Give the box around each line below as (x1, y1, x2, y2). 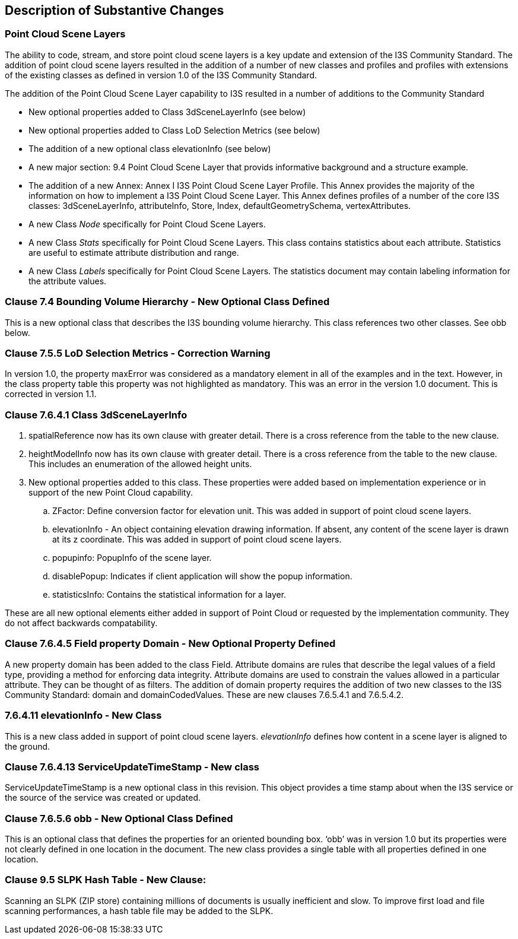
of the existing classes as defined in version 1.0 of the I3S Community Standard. (5, 69, 317, 80)
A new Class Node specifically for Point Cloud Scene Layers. (28, 218, 266, 229)
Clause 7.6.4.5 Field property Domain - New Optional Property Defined (5, 637, 336, 650)
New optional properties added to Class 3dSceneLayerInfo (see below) (28, 106, 306, 117)
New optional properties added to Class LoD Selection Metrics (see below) (28, 125, 320, 135)
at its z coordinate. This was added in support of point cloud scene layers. (52, 534, 342, 545)
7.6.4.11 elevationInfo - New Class (5, 709, 162, 722)
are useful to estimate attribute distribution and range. (28, 247, 239, 258)
